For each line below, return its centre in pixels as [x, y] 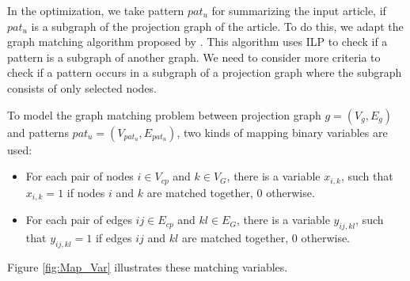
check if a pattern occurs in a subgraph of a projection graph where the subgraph [205, 72]
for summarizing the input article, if [299, 10]
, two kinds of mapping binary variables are [282, 132]
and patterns [38, 132]
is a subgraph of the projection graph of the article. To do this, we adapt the [217, 26]
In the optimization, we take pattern [96, 10]
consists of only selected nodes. [82, 87]
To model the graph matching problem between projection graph [164, 114]
